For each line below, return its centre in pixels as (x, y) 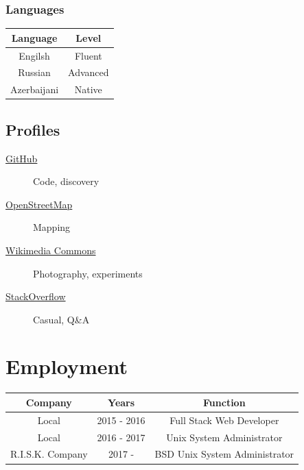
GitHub (22, 158)
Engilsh (34, 55)
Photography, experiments (88, 273)
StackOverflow (36, 296)
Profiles (33, 129)
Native (88, 89)
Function (224, 402)
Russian (34, 72)
